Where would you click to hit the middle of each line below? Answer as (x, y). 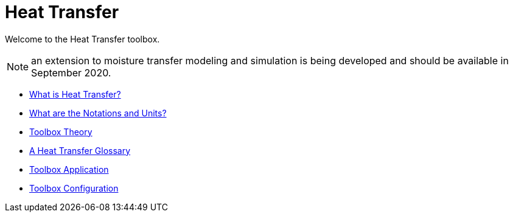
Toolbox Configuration (74, 188)
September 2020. (71, 72)
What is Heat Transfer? (75, 94)
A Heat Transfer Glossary (80, 150)
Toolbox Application (69, 169)
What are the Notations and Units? (98, 113)
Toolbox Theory (61, 132)
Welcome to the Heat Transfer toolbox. (82, 39)
